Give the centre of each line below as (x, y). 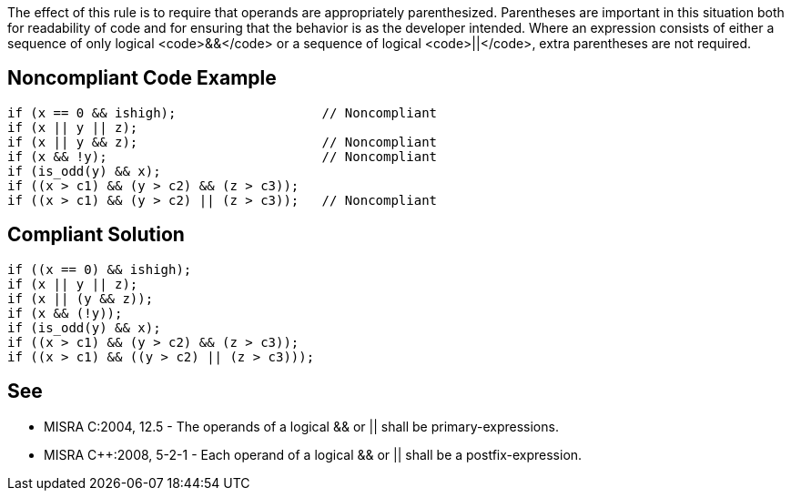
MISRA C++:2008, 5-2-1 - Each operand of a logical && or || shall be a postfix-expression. (313, 454)
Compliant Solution (96, 235)
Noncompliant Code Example (142, 78)
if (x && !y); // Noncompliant (223, 156)
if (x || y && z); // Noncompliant (223, 142)
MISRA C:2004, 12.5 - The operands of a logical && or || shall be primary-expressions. (301, 426)
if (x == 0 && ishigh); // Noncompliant (223, 112)
